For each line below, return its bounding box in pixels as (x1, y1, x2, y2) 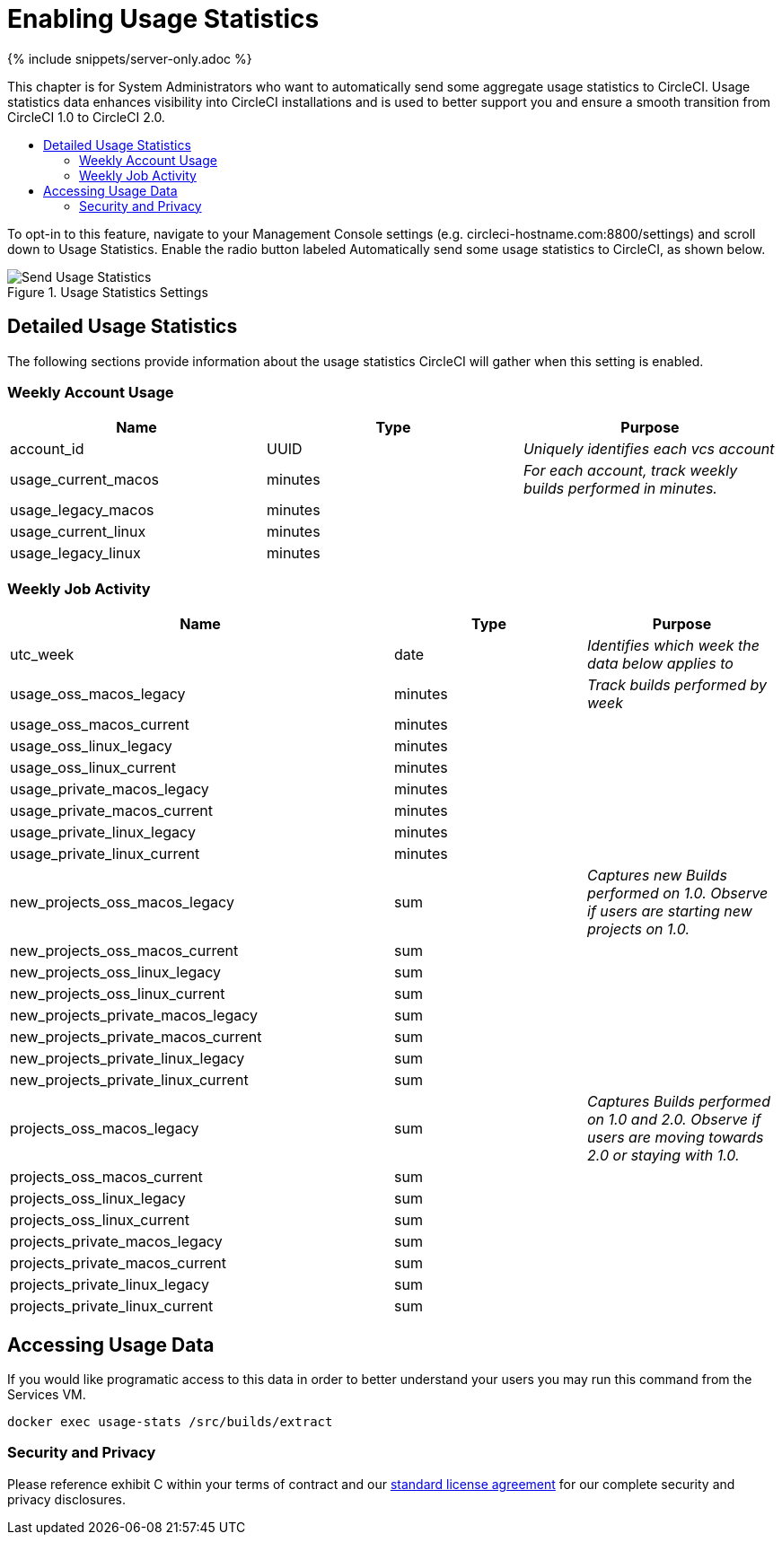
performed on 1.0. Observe (587, 884, 769, 903)
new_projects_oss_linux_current (10, 985, 225, 1003)
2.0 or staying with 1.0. (587, 1146, 740, 1165)
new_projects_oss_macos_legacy (10, 893, 234, 912)
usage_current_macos (10, 470, 159, 489)
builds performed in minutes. (523, 479, 717, 498)
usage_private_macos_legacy (10, 780, 209, 799)
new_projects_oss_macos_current (10, 942, 239, 960)
